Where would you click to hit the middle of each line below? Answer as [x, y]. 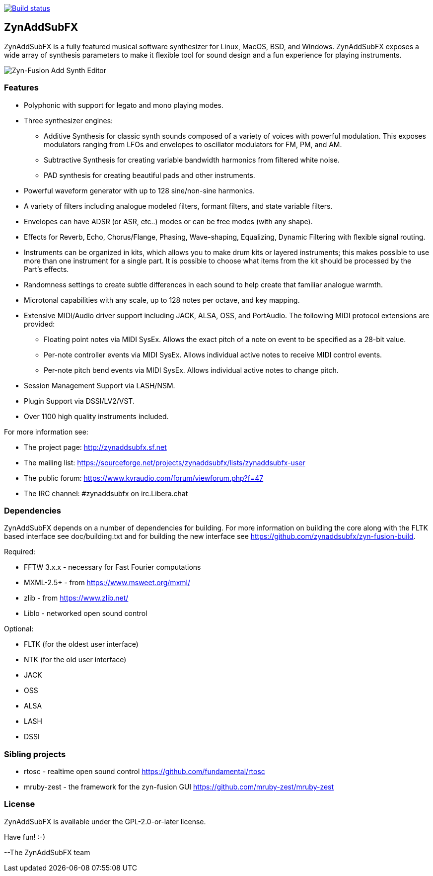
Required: [20, 552]
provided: [39, 324]
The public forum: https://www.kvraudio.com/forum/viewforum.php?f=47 [144, 478]
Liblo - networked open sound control [86, 613]
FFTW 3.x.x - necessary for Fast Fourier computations [112, 567]
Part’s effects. [46, 269]
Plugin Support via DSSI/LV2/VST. [79, 401]
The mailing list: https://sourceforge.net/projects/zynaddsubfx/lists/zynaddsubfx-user [165, 462]
